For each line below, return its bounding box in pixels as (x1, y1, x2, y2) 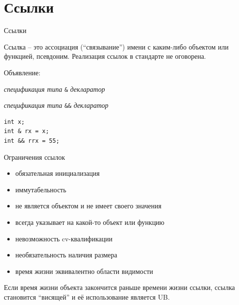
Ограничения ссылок (4, 152, 65, 162)
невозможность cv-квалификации (15, 233, 112, 243)
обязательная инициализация (15, 168, 100, 178)
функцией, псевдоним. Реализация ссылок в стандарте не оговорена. (4, 51, 206, 61)
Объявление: (4, 67, 41, 77)
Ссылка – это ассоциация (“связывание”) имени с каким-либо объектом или (4, 41, 229, 51)
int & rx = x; (4, 128, 49, 135)
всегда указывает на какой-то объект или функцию (15, 217, 165, 227)
